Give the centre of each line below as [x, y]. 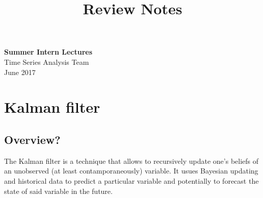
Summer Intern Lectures [48, 52]
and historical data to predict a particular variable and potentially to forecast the [131, 180]
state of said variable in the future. [58, 191]
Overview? [32, 139]
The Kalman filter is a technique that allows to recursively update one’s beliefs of [131, 160]
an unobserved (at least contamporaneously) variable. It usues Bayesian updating [131, 171]
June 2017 [20, 72]
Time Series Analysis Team [47, 61]
